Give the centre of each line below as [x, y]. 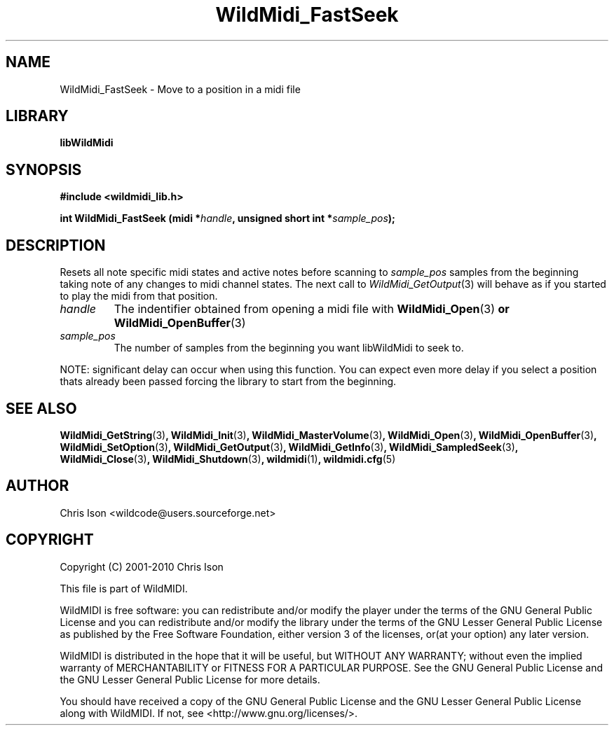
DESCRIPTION [56, 245]
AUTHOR [37, 486]
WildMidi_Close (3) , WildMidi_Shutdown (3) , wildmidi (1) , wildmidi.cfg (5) [228, 459]
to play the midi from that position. [139, 296]
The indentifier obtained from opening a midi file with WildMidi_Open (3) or [312, 309]
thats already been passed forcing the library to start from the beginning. [228, 382]
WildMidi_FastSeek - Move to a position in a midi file [180, 89]
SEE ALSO [41, 408]
